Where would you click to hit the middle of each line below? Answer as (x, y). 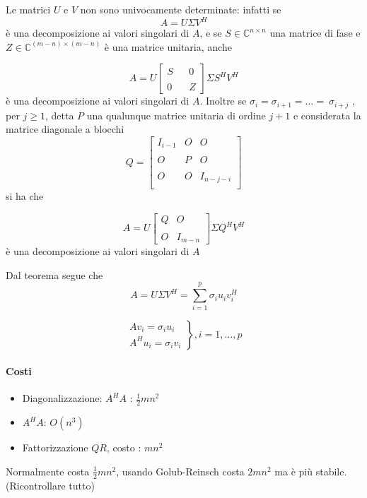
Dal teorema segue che (54, 274)
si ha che (25, 196)
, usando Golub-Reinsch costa (180, 471)
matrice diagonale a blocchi (65, 129)
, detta (59, 115)
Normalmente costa (48, 471)
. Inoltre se (223, 101)
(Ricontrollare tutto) (50, 485)
